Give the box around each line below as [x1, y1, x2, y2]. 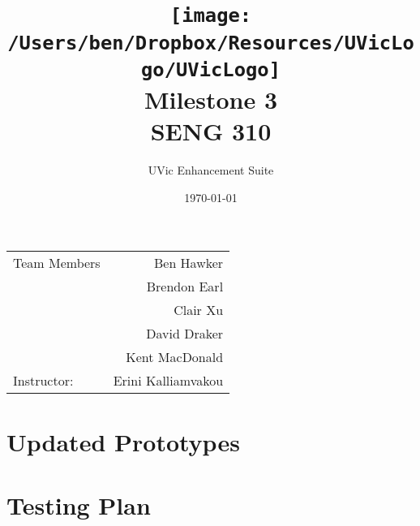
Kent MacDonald [126, 347, 224, 367]
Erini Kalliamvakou [113, 371, 224, 390]
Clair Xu [174, 300, 224, 320]
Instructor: [13, 371, 74, 390]
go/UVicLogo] [141, 58, 281, 81]
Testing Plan [6, 489, 151, 521]
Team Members [13, 253, 101, 273]
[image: [169, 4, 252, 28]
